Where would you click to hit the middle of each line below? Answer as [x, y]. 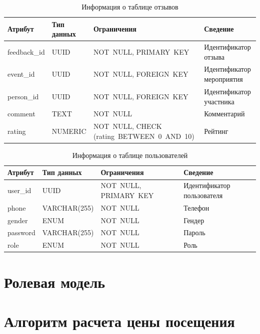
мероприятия [223, 79]
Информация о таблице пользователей [130, 155]
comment [21, 114]
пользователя [203, 195]
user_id [19, 190]
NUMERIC [69, 131]
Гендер [194, 220]
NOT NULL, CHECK [127, 126]
